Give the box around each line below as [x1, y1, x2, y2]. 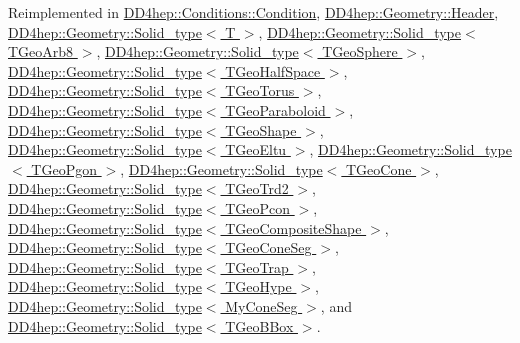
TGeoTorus [225, 80, 295, 101]
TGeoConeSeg [225, 237, 312, 258]
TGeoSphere [322, 41, 398, 62]
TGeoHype [225, 276, 292, 297]
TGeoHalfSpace [225, 60, 321, 81]
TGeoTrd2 [225, 178, 289, 199]
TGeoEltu [225, 139, 287, 160]
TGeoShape [225, 119, 297, 140]
